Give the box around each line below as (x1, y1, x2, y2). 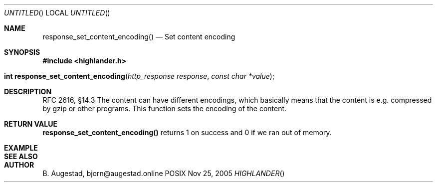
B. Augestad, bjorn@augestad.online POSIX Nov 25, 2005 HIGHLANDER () (42, 169, 285, 178)
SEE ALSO (4, 152, 38, 161)
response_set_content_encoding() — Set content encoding (42, 32, 235, 41)
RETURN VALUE (4, 120, 57, 128)
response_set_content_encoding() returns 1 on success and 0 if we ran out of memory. (42, 128, 332, 137)
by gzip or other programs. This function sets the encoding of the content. (42, 104, 287, 113)
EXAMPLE (4, 144, 38, 152)
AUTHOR (4, 161, 34, 169)
